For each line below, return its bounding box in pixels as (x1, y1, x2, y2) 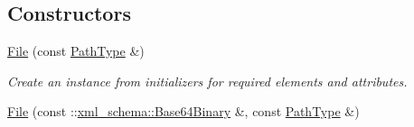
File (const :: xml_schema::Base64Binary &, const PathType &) (7, 102, 360, 121)
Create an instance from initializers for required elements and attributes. (7, 71, 408, 90)
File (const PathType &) (7, 41, 145, 60)
